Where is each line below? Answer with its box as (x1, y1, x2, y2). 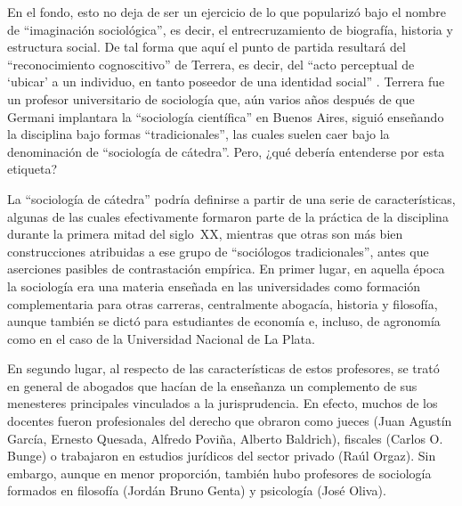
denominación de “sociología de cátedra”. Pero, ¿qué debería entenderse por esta (7, 142, 445, 160)
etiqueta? (7, 159, 57, 178)
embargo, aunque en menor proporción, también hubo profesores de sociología (7, 463, 432, 482)
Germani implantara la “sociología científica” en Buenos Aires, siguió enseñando (7, 107, 444, 126)
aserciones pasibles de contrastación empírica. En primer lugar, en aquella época (7, 259, 445, 278)
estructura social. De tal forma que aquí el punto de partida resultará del (7, 37, 406, 56)
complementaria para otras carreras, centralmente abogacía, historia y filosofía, (7, 294, 438, 313)
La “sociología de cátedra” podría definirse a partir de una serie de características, (7, 189, 456, 208)
